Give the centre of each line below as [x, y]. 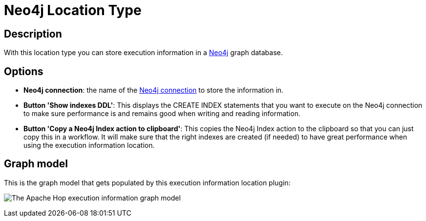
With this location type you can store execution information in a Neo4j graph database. [143, 53]
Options [24, 71]
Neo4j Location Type [73, 10]
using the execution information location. [89, 145]
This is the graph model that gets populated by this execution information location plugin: [147, 182]
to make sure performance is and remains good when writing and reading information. [162, 114]
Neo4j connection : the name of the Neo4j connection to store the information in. [154, 90]
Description [33, 34]
